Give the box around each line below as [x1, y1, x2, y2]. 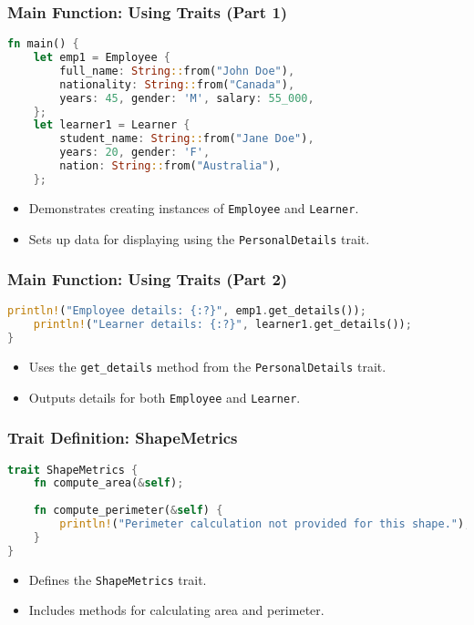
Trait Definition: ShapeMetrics [7, 426, 238, 449]
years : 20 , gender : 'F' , [59, 146, 211, 159]
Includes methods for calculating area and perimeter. [28, 600, 325, 620]
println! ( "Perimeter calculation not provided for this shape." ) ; [59, 517, 471, 531]
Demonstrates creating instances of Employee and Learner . [28, 198, 359, 217]
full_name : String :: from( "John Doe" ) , [59, 64, 295, 77]
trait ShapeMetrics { [7, 463, 139, 476]
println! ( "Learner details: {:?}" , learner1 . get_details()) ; [33, 318, 412, 332]
